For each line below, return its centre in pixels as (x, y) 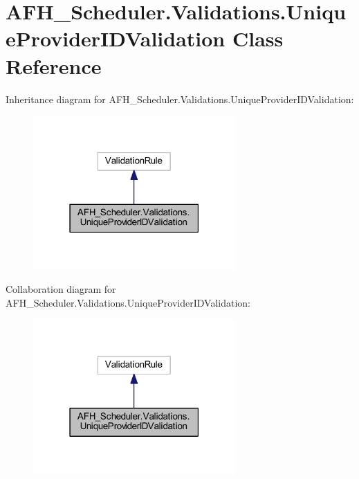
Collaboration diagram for (61, 289)
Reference (54, 65)
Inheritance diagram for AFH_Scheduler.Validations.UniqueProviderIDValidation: (180, 99)
